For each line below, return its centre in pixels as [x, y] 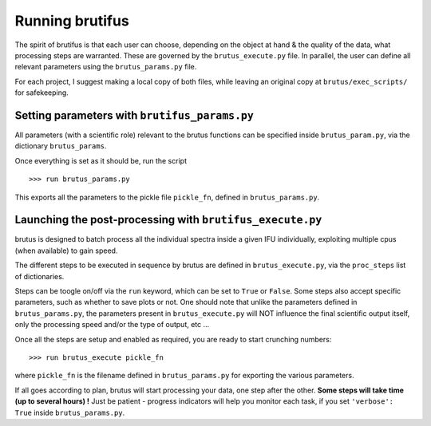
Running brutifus [72, 21]
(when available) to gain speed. [66, 250]
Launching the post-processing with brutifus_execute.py [168, 220]
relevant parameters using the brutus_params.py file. [106, 67]
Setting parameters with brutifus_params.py [134, 115]
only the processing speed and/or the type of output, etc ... [112, 325]
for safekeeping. [42, 93]
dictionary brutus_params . [61, 146]
